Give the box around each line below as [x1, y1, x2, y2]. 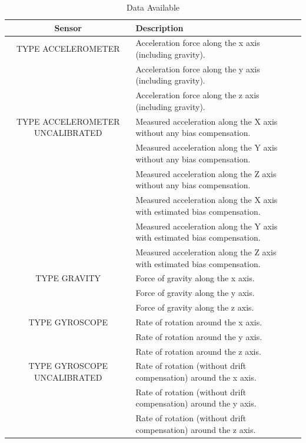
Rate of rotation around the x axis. [135, 315, 262, 328]
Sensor [54, 21, 82, 34]
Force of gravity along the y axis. [135, 287, 255, 299]
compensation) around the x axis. [135, 371, 257, 384]
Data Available [126, 1, 180, 13]
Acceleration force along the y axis [135, 62, 260, 75]
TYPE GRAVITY [35, 272, 101, 284]
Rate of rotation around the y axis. [135, 330, 262, 342]
